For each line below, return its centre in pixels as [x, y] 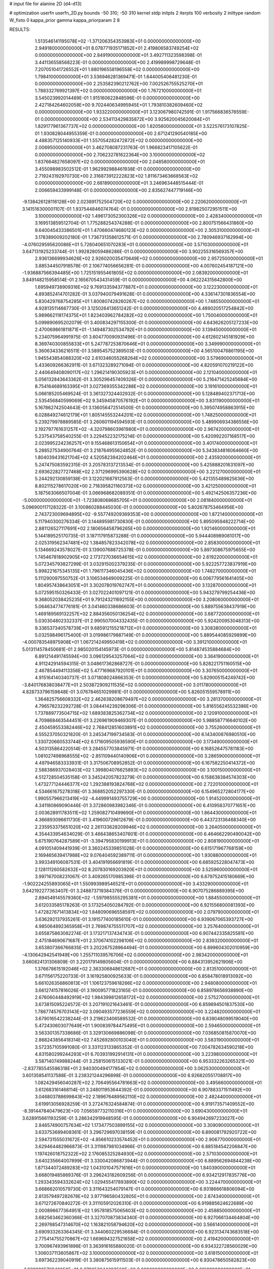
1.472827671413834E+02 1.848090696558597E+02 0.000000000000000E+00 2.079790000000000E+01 [147, 912]
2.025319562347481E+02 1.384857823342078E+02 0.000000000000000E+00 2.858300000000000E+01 [147, 543]
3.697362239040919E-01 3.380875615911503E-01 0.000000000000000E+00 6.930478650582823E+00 [145, 1260]
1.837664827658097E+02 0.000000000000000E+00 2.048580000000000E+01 [120, 162]
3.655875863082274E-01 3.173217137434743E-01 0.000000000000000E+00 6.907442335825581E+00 [144, 933]
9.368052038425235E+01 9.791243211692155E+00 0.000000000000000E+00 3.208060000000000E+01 [147, 599]
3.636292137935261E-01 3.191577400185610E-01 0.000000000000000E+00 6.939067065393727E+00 [144, 919]
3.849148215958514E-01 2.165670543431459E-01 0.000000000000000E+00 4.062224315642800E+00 [132, 280]
